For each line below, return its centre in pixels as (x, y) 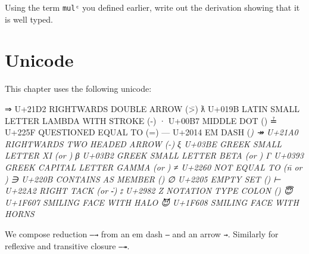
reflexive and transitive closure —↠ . (67, 245)
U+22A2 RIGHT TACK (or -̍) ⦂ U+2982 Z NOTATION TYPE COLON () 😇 (149, 190)
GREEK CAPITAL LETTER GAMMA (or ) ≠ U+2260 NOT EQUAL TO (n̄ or (154, 167)
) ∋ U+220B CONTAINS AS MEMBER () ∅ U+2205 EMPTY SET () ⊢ (143, 179)
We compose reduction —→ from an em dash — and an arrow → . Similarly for (142, 233)
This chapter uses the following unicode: (78, 89)
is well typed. (29, 19)
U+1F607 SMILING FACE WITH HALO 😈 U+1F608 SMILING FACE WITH (152, 202)
